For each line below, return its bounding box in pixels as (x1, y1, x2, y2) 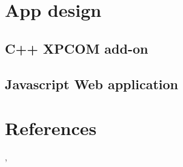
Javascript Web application (5, 74, 178, 93)
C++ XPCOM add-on (5, 39, 148, 57)
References (5, 116, 97, 140)
